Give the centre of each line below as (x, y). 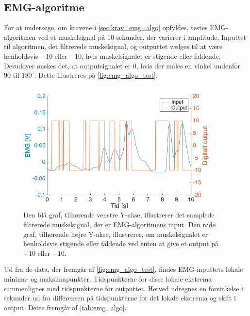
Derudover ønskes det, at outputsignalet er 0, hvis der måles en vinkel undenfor (122, 65)
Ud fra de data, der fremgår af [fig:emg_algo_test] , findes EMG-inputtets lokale (124, 269)
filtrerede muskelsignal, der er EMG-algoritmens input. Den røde (120, 224)
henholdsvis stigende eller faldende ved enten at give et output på (121, 243)
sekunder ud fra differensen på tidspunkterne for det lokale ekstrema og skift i (120, 298)
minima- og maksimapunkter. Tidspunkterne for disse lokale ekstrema (108, 278)
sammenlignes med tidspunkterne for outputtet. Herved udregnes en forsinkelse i (124, 288)
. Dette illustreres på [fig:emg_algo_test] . (96, 75)
